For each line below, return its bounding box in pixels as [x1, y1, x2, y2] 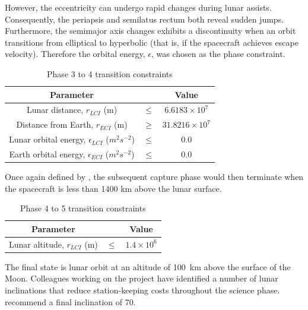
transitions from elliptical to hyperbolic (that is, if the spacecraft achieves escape [5, 36, 299, 48]
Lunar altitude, [9, 238, 64, 250]
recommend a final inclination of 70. [5, 295, 136, 308]
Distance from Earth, [16, 118, 94, 131]
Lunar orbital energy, [9, 133, 86, 145]
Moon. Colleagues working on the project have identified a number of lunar [5, 272, 278, 284]
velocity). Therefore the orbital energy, [5, 48, 145, 60]
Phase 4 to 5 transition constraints [20, 202, 146, 214]
